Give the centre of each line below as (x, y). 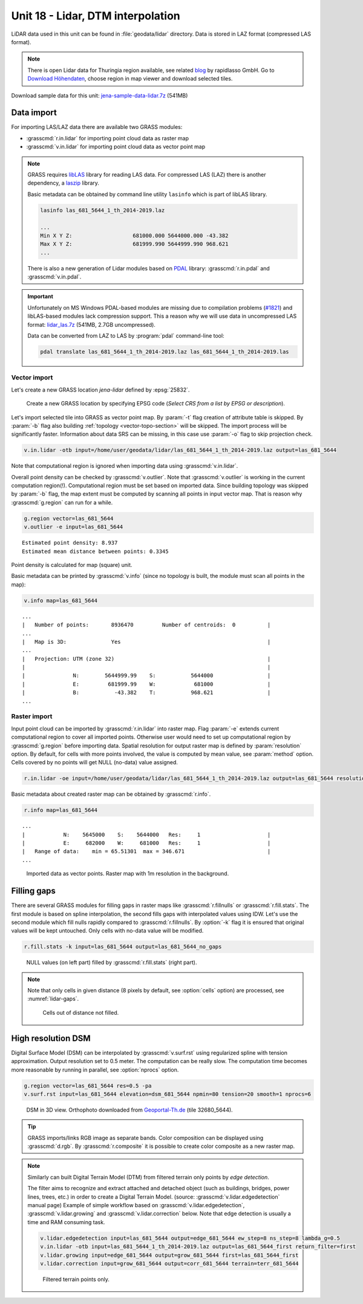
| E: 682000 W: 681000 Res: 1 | (146, 843)
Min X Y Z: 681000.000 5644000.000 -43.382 (134, 235)
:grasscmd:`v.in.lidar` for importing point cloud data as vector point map (116, 147)
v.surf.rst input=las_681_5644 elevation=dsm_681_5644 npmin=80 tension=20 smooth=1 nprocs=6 (168, 1094)
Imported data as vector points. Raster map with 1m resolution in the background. (128, 874)
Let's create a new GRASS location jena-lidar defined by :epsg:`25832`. (100, 390)
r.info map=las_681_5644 (61, 810)
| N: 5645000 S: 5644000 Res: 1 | (146, 834)
